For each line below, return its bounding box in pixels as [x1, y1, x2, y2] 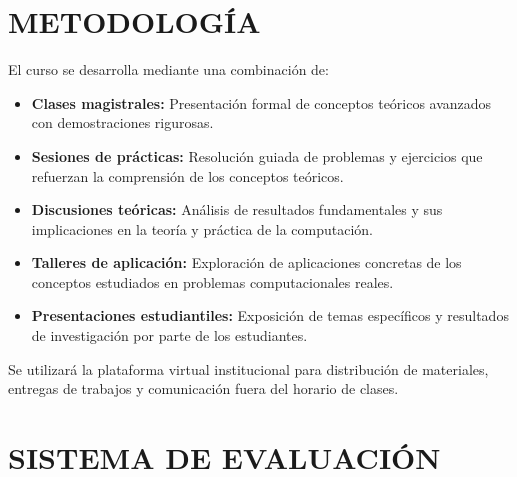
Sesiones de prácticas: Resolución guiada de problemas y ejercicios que [31, 145, 483, 166]
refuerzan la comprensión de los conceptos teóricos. [31, 165, 344, 186]
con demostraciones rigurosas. [31, 112, 214, 133]
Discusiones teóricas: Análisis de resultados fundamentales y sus [31, 199, 443, 220]
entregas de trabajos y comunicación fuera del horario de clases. [8, 378, 399, 399]
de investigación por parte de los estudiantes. [31, 325, 308, 346]
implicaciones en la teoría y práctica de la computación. [31, 218, 373, 239]
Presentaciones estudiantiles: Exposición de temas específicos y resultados [31, 305, 509, 326]
